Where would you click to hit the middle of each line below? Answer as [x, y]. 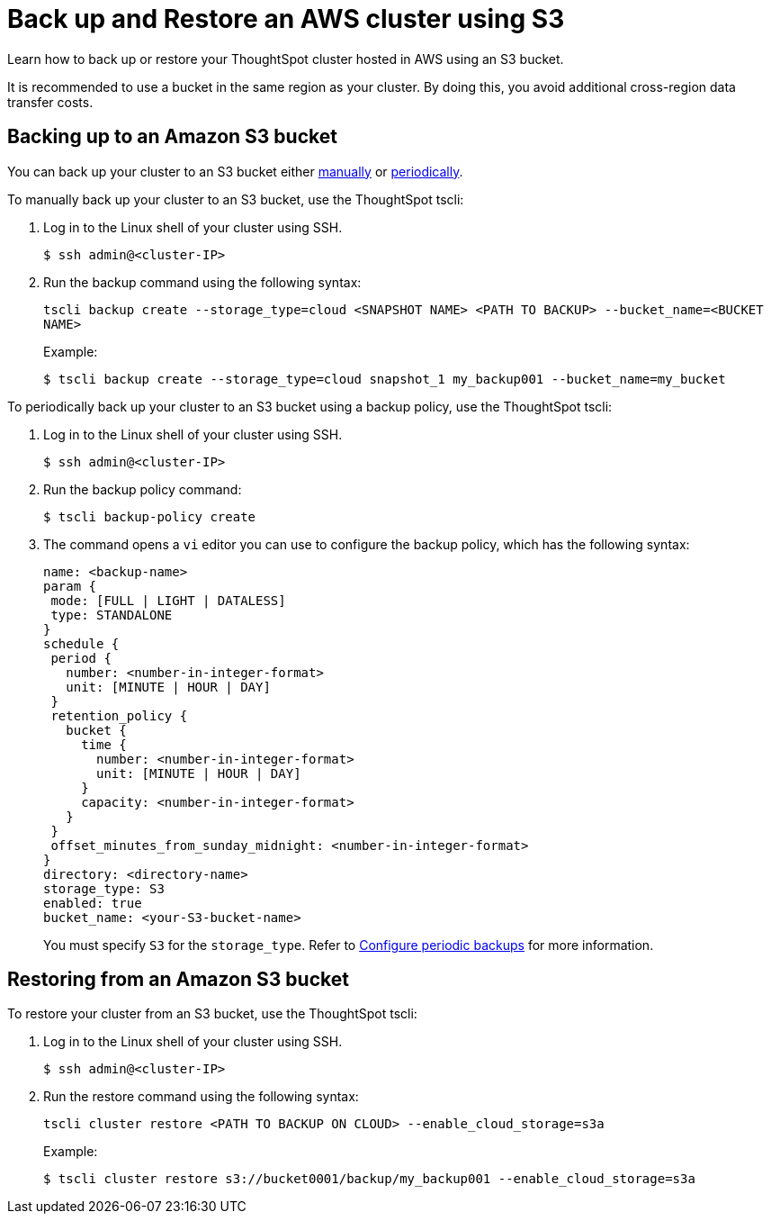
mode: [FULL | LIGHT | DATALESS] [168, 600]
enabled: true [93, 903]
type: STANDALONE [112, 615]
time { [104, 744]
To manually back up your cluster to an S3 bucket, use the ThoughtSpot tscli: [236, 199]
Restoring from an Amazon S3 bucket [178, 980]
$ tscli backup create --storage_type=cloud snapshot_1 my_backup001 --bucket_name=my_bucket [385, 379]
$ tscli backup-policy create [150, 516]
